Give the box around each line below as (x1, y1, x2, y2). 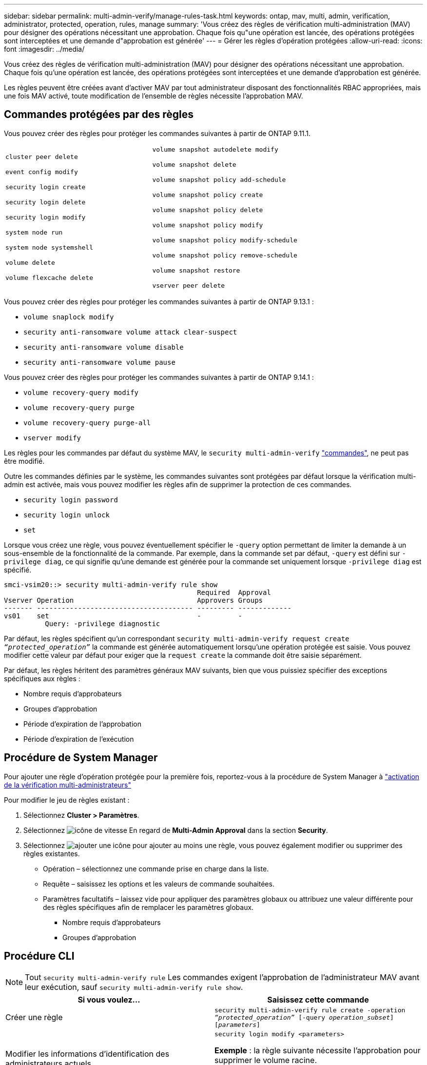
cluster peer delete (5, 153, 78, 161)
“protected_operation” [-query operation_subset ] (214, 1013, 394, 1021)
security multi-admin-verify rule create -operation (214, 1006, 406, 1014)
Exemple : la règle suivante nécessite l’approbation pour (214, 1045, 421, 1055)
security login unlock (23, 511, 110, 519)
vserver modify (23, 434, 81, 442)
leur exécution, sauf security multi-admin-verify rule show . (25, 982, 243, 992)
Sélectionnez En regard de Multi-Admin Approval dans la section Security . (23, 826, 328, 834)
